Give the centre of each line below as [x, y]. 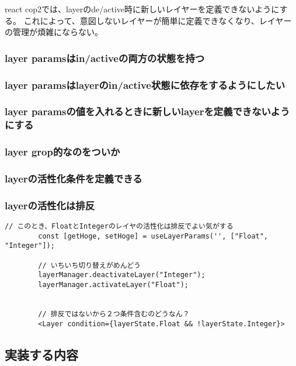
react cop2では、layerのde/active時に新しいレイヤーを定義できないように [142, 9]
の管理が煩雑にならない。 [54, 32]
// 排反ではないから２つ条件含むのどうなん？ [114, 314]
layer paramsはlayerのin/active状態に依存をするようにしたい [145, 84]
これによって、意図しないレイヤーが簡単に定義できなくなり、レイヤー [158, 20]
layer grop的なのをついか [62, 152]
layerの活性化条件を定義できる [74, 178]
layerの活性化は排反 [50, 205]
